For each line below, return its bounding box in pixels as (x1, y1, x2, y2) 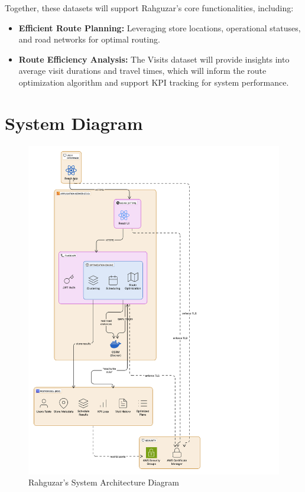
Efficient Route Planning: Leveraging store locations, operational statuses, (18, 21, 301, 34)
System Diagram (5, 110, 143, 135)
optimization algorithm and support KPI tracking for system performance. (18, 76, 289, 88)
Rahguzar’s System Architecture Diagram (28, 476, 180, 488)
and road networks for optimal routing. (18, 33, 160, 45)
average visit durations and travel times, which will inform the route (18, 64, 267, 77)
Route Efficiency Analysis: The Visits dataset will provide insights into (18, 53, 290, 65)
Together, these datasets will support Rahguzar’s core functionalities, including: (5, 2, 294, 14)
